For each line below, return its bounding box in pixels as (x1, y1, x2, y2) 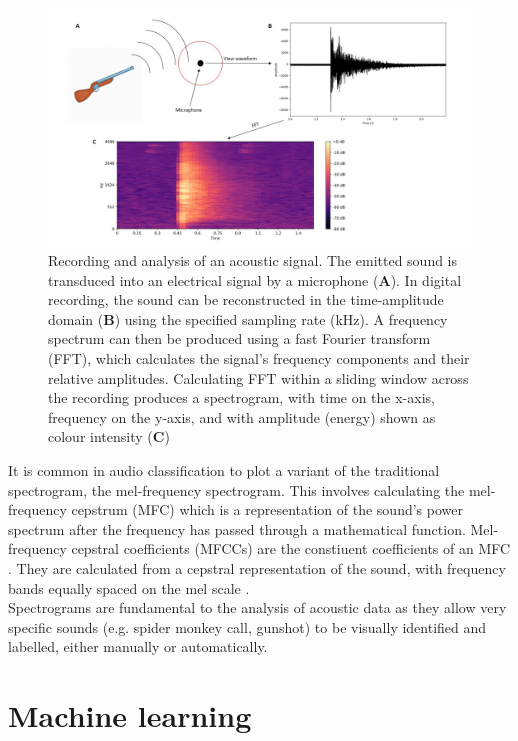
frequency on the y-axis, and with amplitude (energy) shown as (48, 406, 436, 427)
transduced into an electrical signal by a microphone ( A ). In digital (48, 269, 462, 290)
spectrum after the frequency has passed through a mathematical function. (8, 518, 466, 539)
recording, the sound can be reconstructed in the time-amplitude (48, 289, 444, 310)
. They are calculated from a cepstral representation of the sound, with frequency (8, 558, 506, 578)
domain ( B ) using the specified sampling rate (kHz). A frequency (48, 308, 448, 329)
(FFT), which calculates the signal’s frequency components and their (48, 348, 470, 369)
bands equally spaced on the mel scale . (8, 577, 250, 598)
